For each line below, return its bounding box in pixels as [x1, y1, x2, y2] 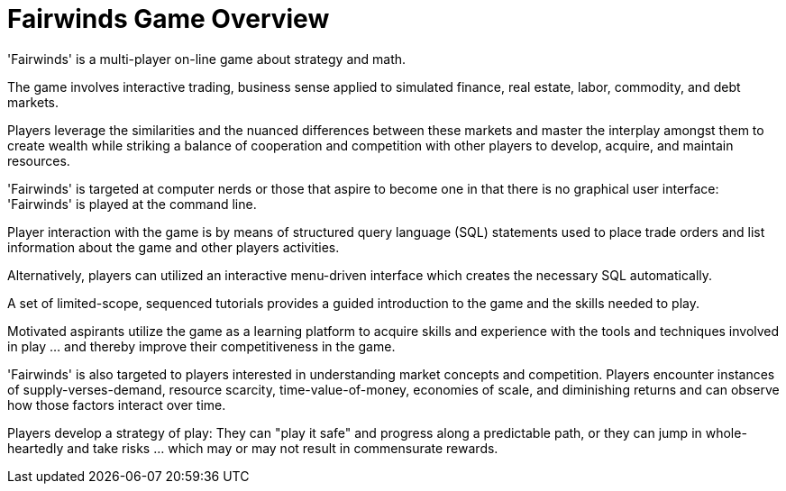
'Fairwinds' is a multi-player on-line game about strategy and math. [7, 50, 407, 67]
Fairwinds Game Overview [7, 4, 330, 34]
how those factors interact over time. [7, 396, 226, 413]
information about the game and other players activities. [7, 239, 340, 255]
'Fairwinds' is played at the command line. [7, 195, 257, 212]
